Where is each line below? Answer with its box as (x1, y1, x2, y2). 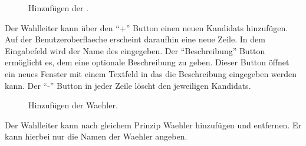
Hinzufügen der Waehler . (28, 99, 118, 111)
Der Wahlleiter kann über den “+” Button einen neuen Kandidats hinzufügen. (5, 21, 288, 34)
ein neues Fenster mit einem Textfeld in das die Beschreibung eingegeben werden (5, 67, 297, 79)
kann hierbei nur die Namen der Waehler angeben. (5, 130, 187, 142)
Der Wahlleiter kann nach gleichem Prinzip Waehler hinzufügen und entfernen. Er (5, 118, 301, 131)
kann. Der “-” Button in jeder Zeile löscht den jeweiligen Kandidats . (5, 79, 251, 91)
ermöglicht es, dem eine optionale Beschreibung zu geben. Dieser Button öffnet (5, 56, 289, 68)
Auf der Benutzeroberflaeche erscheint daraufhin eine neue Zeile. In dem (5, 33, 265, 45)
